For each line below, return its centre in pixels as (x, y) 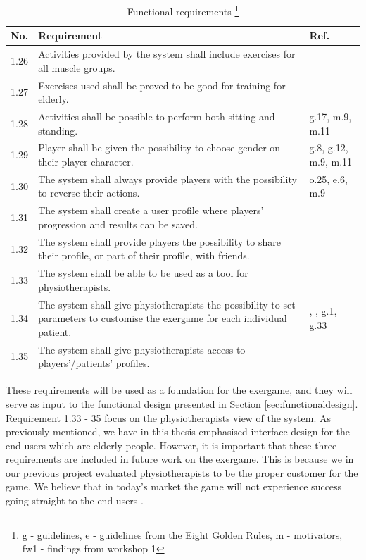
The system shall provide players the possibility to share (159, 241)
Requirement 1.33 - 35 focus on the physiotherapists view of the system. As (168, 417)
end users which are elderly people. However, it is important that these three (171, 445)
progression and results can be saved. (118, 224)
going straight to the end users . (75, 500)
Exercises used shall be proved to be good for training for (162, 85)
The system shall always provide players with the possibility (168, 179)
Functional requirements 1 (183, 10)
